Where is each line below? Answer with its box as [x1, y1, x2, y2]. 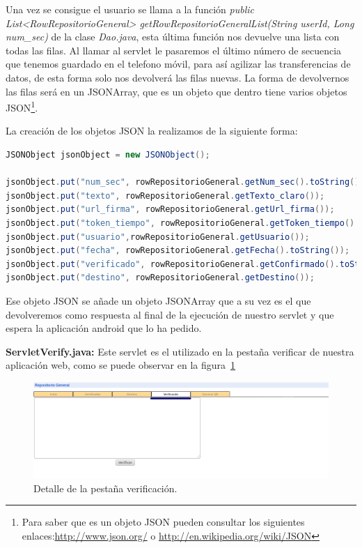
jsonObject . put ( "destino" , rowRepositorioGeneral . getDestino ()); [6, 273, 315, 283]
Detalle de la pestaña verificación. [33, 480, 178, 495]
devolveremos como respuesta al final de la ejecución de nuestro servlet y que [6, 307, 334, 321]
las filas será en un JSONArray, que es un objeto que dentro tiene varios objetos [6, 84, 347, 98]
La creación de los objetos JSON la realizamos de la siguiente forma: [6, 123, 298, 138]
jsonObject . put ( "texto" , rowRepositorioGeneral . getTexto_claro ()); [6, 190, 325, 201]
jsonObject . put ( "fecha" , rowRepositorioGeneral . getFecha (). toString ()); [6, 245, 350, 256]
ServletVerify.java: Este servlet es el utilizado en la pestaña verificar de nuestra [6, 344, 354, 358]
